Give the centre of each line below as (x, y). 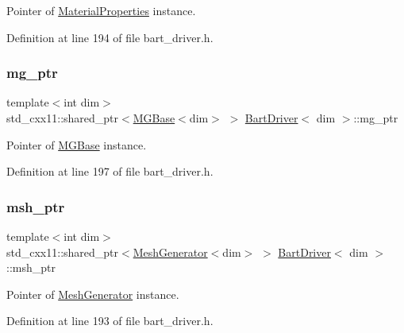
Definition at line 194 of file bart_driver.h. (110, 37)
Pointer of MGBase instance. (77, 144)
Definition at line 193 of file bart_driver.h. (110, 321)
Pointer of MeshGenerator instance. (93, 294)
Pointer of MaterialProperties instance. (101, 10)
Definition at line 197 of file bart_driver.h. (110, 171)
